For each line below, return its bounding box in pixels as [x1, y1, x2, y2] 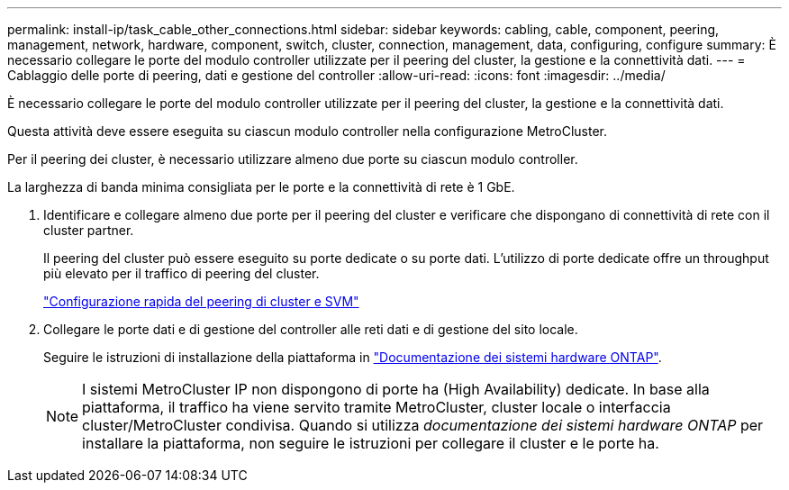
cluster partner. [43, 222, 134, 238]
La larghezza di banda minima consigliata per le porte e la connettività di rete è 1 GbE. [7, 179, 515, 195]
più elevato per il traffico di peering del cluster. [43, 266, 320, 281]
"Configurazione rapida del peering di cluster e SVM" [43, 294, 359, 309]
